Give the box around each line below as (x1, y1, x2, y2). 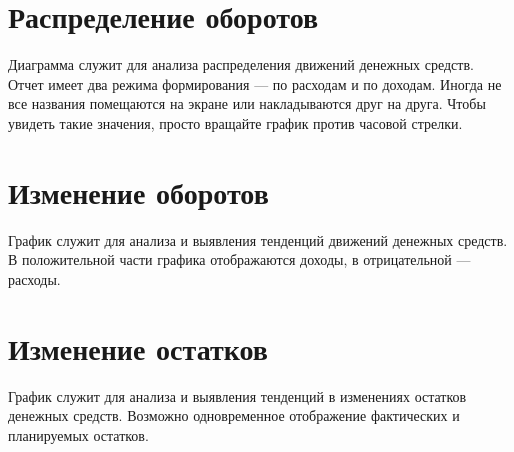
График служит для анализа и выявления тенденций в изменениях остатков (8, 385, 467, 406)
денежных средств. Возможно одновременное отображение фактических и (8, 405, 460, 426)
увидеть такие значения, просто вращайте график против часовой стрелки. (8, 112, 463, 133)
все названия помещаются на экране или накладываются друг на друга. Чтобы (8, 93, 486, 114)
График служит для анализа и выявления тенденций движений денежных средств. (8, 229, 508, 250)
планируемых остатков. (8, 424, 149, 445)
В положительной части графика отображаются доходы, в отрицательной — (8, 249, 471, 270)
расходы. (8, 268, 61, 289)
